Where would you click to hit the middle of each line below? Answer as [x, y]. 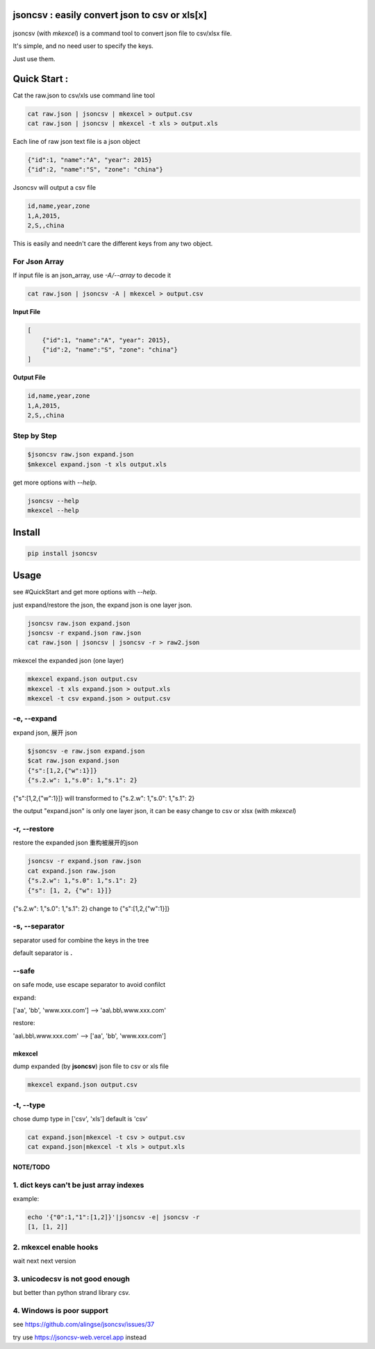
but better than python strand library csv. [72, 1293]
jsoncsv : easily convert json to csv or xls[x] [110, 15]
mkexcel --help [53, 510]
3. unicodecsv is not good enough [71, 1279]
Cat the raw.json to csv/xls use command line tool [84, 95]
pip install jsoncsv [62, 553]
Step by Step [35, 436]
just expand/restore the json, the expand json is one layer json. [102, 605]
